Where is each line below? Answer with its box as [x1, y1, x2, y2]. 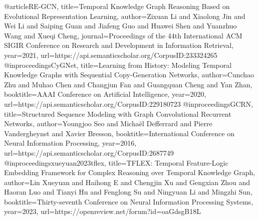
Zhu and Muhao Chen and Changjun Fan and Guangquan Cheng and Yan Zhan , [4, 79, 252, 89]
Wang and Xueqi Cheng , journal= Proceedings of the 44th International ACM [4, 30, 242, 40]
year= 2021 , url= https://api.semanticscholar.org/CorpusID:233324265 [4, 49, 217, 60]
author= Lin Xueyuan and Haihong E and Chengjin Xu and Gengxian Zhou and [4, 177, 250, 187]
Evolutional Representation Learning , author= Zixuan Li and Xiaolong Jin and [4, 10, 245, 21]
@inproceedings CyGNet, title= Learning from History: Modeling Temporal [4, 59, 232, 70]
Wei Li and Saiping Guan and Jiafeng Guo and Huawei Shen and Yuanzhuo [4, 20, 237, 31]
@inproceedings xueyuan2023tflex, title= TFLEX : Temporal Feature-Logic [4, 157, 228, 168]
